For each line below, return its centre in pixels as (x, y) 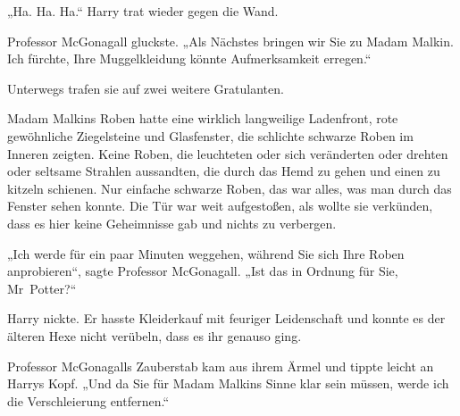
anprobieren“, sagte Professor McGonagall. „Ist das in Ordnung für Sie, (203, 271)
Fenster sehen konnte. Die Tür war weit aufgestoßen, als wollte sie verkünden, (220, 206)
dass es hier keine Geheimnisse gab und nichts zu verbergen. (172, 223)
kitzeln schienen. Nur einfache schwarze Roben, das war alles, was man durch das (230, 188)
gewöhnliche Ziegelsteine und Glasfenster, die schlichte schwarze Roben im (210, 135)
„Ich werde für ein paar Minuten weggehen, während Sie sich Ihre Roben (206, 253)
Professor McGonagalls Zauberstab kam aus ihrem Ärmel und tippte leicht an (221, 366)
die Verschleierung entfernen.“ (88, 400)
